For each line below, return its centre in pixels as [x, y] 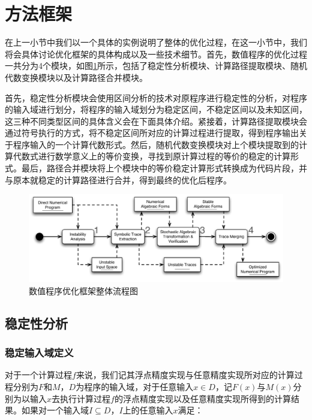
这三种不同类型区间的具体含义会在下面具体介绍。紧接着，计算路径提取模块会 [156, 121]
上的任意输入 [148, 410]
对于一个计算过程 [38, 375]
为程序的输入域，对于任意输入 [135, 387]
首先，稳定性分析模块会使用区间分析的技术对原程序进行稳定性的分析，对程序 [156, 97]
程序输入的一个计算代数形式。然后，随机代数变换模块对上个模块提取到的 [156, 144]
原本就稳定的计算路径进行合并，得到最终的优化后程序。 [122, 179]
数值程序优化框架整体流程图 [83, 290]
